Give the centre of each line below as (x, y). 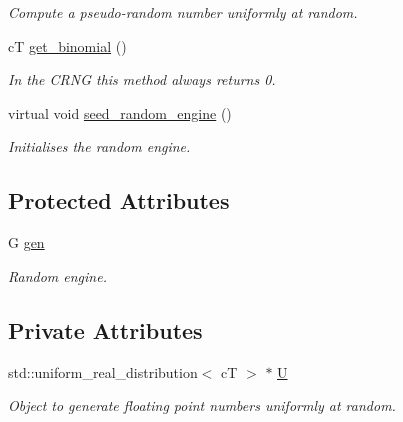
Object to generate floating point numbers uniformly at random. (202, 405)
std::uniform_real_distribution (103, 371)
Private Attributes (105, 329)
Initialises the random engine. (99, 146)
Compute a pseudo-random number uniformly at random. (183, 12)
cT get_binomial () (67, 45)
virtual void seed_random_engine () (120, 112)
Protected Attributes (119, 200)
